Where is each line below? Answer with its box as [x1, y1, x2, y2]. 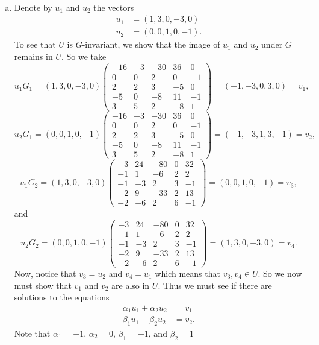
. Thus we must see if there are [158, 279, 272, 291]
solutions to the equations [14, 291, 110, 303]
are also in [111, 279, 150, 291]
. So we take [61, 49, 107, 62]
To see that [14, 38, 56, 51]
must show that [14, 279, 72, 291]
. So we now [258, 267, 302, 279]
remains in [14, 49, 53, 62]
